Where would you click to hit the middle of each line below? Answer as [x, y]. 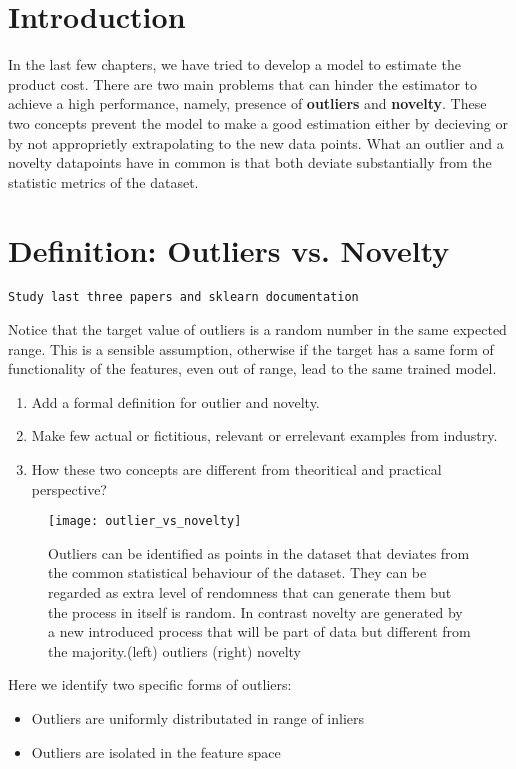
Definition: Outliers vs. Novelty [229, 250]
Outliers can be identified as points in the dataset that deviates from [259, 552]
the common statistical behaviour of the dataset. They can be [237, 572]
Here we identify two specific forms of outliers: [150, 684]
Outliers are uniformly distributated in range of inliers [198, 718]
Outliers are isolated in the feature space [156, 751]
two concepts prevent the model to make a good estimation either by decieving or [258, 122]
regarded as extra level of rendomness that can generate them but [250, 592]
